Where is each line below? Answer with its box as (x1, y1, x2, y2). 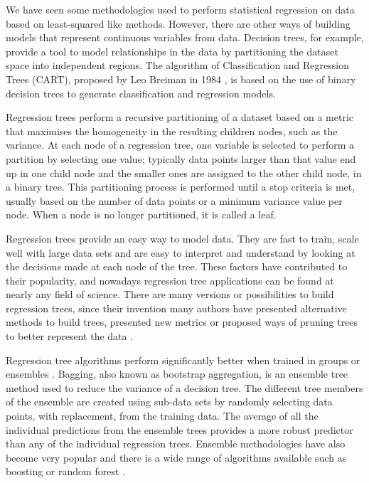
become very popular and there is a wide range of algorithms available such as (6, 450, 347, 465)
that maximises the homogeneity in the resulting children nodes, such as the (6, 123, 338, 138)
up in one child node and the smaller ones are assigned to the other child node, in (6, 165, 362, 180)
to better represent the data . (6, 329, 134, 344)
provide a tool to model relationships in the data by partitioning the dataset (6, 43, 338, 58)
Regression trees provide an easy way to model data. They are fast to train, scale (6, 230, 359, 245)
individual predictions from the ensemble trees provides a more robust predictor (6, 422, 353, 437)
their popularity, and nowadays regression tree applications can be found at (6, 272, 334, 287)
